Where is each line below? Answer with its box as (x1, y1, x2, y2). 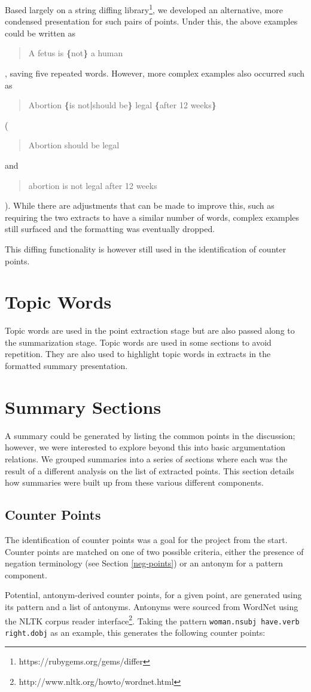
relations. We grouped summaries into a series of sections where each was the (5, 452, 288, 465)
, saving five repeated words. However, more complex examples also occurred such (5, 67, 305, 80)
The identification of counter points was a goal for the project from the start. (5, 533, 288, 545)
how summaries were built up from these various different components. (5, 476, 264, 489)
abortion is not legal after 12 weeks (28, 179, 157, 191)
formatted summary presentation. (5, 359, 128, 372)
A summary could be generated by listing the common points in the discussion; (5, 429, 295, 441)
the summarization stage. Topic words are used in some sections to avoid (5, 336, 272, 348)
